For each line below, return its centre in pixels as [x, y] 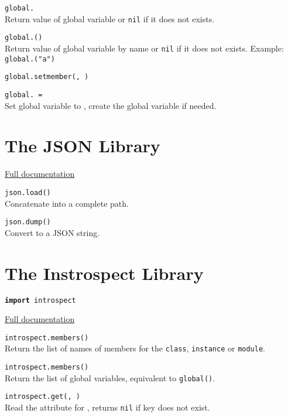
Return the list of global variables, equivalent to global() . [110, 377]
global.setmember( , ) [47, 77]
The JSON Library [83, 146]
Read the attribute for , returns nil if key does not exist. [107, 407]
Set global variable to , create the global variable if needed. [111, 105]
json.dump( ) [28, 222]
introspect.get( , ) [42, 397]
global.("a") [30, 59]
